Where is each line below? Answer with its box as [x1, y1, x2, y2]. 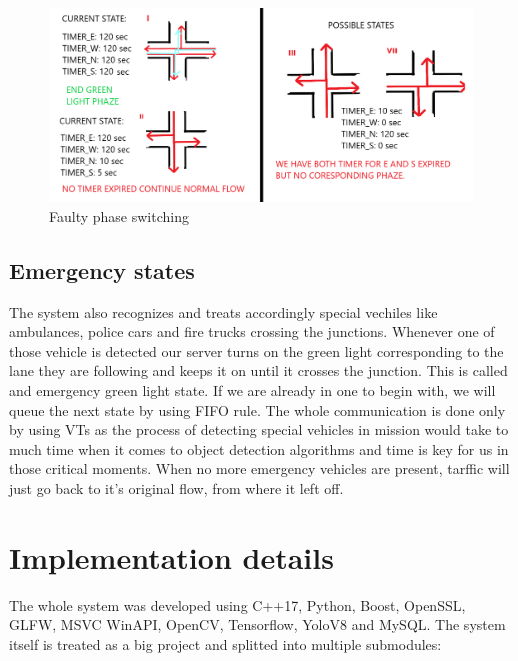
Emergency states [9, 254, 195, 285]
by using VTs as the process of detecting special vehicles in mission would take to [9, 419, 509, 440]
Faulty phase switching [49, 205, 189, 226]
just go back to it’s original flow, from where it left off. [9, 477, 344, 498]
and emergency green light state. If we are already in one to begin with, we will [9, 379, 496, 400]
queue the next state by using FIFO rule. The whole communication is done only [9, 399, 506, 420]
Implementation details [9, 536, 334, 577]
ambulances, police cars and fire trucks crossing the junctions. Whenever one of [9, 321, 495, 342]
